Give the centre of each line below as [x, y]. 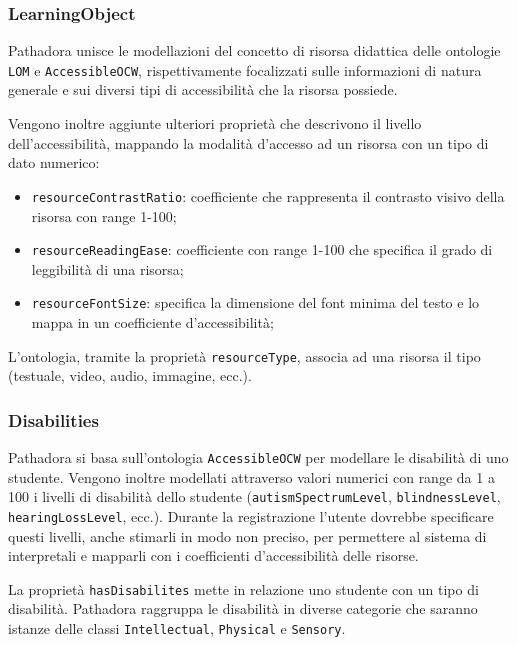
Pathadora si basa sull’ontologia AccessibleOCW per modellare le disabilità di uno [258, 457]
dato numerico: [54, 162]
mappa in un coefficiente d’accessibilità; [152, 322]
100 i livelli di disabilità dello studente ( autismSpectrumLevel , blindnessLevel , [254, 496]
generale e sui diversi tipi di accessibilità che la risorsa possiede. [203, 89]
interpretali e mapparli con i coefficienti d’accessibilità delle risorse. [213, 555]
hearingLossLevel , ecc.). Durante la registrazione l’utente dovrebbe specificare [251, 515]
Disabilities [53, 419]
